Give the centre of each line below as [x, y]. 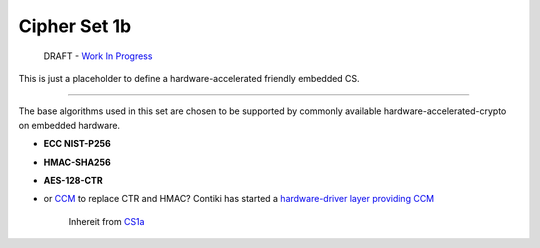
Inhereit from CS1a [106, 221]
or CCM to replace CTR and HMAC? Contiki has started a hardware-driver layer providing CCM [239, 199]
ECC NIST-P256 [77, 144]
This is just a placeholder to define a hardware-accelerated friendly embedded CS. [189, 78]
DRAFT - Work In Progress [98, 56]
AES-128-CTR [73, 180]
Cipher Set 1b [75, 26]
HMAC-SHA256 [77, 162]
